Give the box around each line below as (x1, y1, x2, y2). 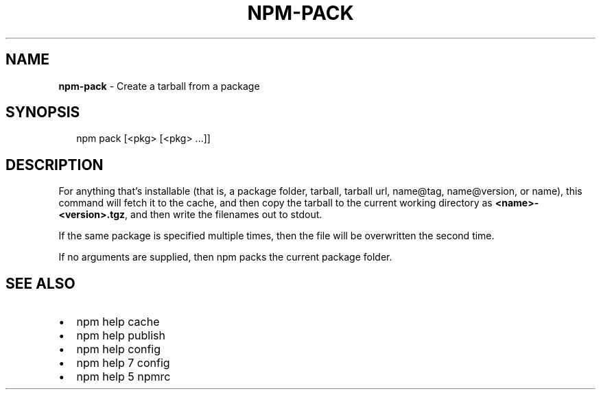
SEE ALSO (5, 274, 75, 292)
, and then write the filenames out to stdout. (125, 208, 322, 221)
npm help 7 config (76, 356, 170, 370)
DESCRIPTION (5, 156, 104, 173)
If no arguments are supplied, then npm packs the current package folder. (58, 251, 392, 263)
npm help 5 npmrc (76, 370, 171, 384)
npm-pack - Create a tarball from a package (58, 80, 260, 92)
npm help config (76, 342, 161, 357)
